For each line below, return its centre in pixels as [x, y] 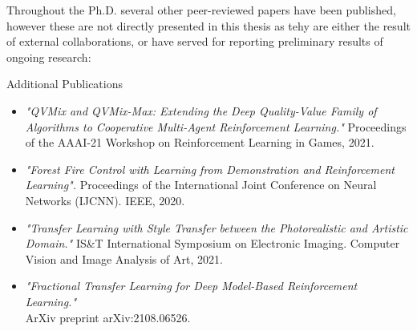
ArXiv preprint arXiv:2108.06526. [108, 317]
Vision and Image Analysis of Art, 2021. [124, 258]
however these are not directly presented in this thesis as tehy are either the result [208, 25]
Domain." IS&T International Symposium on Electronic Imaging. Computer [213, 243]
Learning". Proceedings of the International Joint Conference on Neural [201, 185]
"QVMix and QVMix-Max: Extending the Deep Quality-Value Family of [201, 110]
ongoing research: [49, 57]
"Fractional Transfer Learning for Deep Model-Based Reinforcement [191, 286]
